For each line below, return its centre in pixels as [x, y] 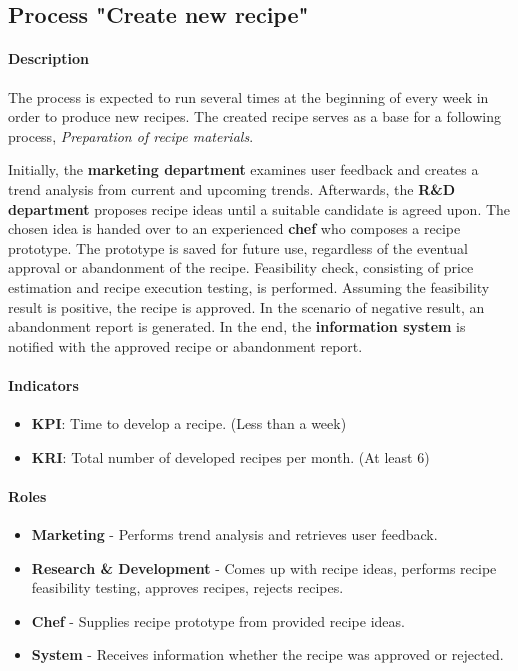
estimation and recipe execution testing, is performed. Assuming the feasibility [249, 286]
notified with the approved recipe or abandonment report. [185, 345]
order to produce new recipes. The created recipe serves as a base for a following [254, 116]
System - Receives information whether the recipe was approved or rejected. [267, 654]
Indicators [43, 384]
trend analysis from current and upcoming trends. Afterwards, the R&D [232, 188]
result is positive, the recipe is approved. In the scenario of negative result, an [246, 306]
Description [49, 58]
